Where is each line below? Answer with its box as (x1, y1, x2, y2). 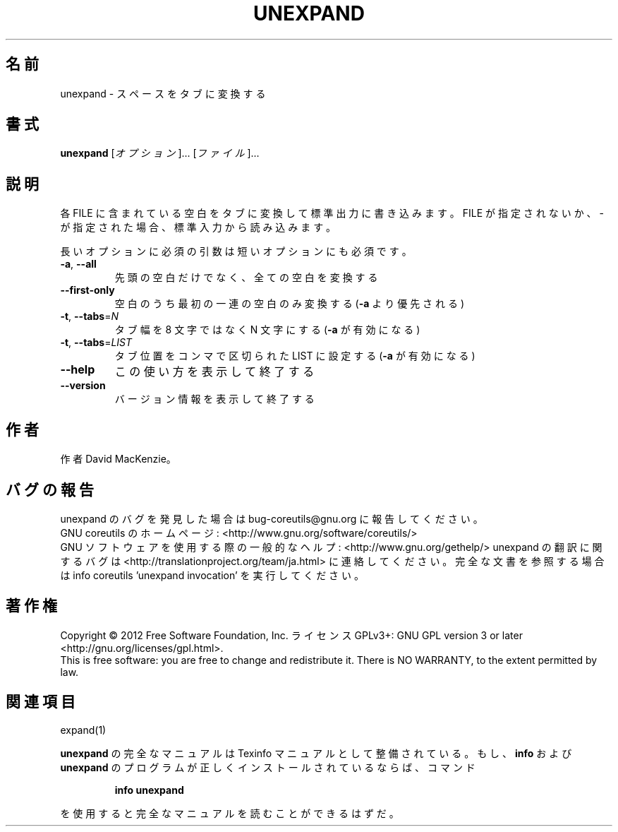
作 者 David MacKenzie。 (60, 453, 176, 465)
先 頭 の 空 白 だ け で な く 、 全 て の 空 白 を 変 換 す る (114, 271, 378, 284)
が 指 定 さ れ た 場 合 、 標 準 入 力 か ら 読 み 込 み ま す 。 (60, 221, 337, 234)
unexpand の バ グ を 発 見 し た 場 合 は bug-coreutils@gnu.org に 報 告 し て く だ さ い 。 (60, 512, 483, 525)
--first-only (60, 284, 115, 297)
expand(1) (60, 723, 107, 736)
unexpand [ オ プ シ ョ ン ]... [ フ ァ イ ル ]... (60, 147, 260, 160)
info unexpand (114, 783, 184, 796)
